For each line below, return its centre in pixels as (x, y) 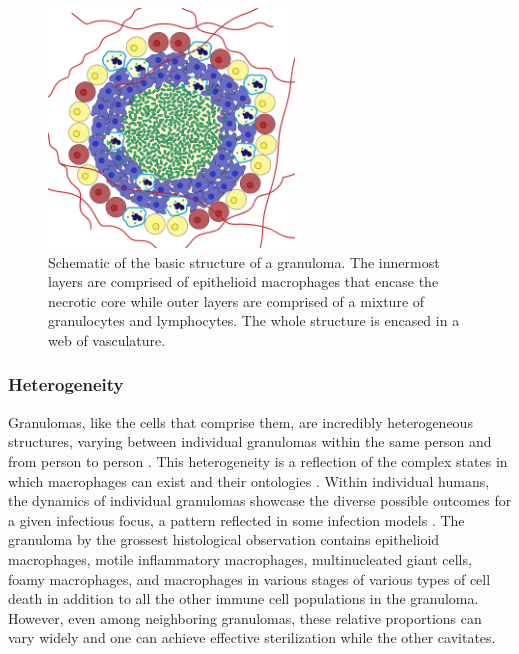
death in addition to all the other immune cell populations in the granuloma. (243, 598)
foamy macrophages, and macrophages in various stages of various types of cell (249, 578)
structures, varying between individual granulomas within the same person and (250, 441)
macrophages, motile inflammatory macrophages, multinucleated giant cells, (240, 558)
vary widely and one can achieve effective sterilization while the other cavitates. (252, 637)
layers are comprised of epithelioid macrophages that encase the (243, 281)
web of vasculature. (107, 339)
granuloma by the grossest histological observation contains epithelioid (224, 539)
